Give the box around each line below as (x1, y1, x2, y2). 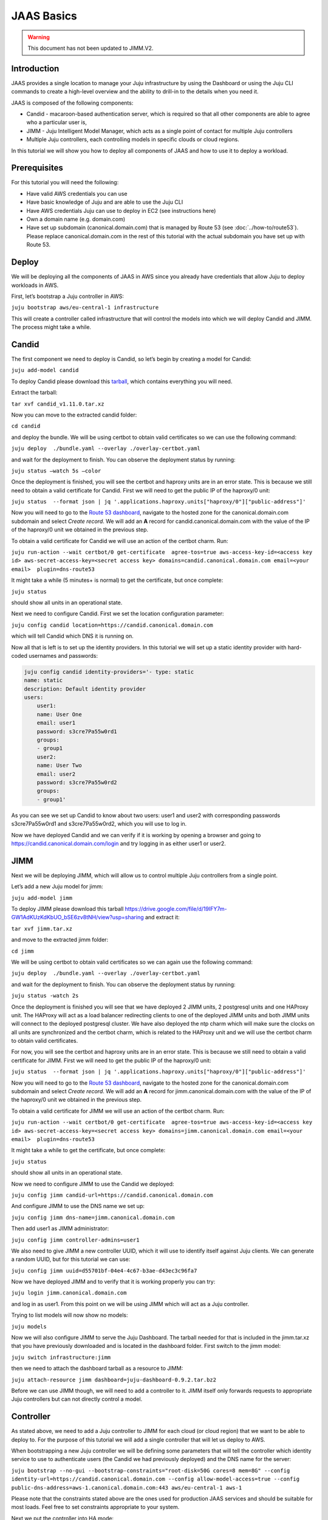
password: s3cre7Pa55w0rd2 (36, 779, 118, 786)
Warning (27, 33, 50, 41)
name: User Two (36, 762, 82, 769)
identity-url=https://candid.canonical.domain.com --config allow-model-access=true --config (11, 1476, 300, 1483)
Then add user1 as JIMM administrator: (11, 1225, 109, 1232)
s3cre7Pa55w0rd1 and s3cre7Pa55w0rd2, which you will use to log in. (11, 820, 187, 827)
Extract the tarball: (11, 389, 58, 396)
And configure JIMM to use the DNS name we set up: (11, 1203, 145, 1210)
